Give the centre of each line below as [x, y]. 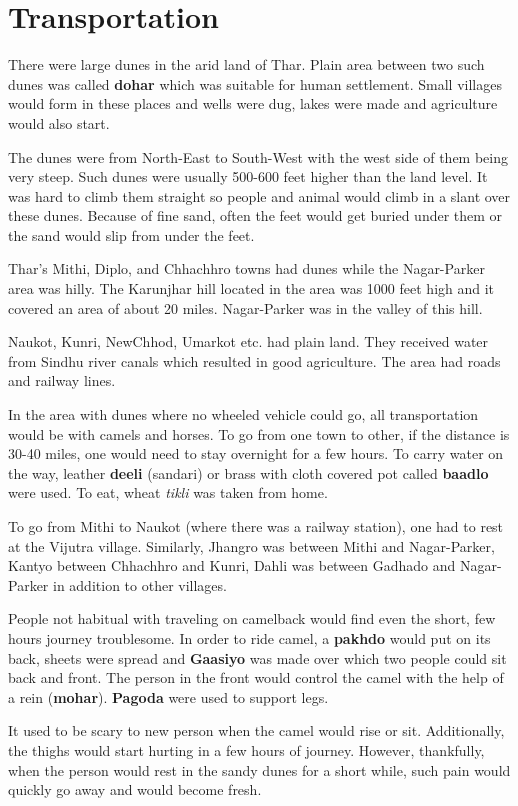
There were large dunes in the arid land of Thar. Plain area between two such [246, 64]
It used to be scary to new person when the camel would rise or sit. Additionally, [256, 730]
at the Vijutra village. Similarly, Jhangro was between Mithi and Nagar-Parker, [251, 545]
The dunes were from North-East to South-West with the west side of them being [258, 156]
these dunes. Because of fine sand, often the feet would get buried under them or [255, 215]
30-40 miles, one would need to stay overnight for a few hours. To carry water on [256, 453]
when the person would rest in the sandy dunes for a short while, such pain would [259, 769]
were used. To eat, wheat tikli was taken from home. [168, 492]
